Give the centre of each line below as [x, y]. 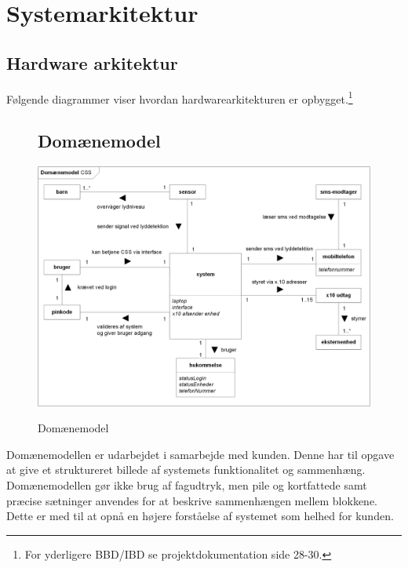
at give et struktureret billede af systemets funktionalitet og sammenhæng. [186, 470]
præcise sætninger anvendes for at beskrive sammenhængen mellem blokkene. [192, 500]
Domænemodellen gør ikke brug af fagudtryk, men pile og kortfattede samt [187, 484]
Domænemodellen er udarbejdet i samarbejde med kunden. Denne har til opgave [200, 454]
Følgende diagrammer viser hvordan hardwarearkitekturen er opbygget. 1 [180, 97]
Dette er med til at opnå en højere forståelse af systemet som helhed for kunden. [200, 516]
